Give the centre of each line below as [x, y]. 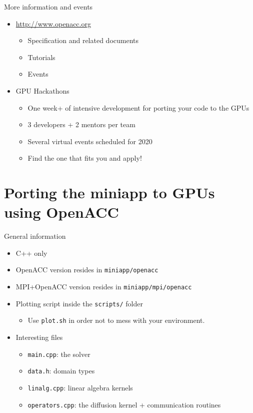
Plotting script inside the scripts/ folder [79, 303]
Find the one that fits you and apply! [85, 158]
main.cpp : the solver [59, 354]
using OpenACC [61, 212]
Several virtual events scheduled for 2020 [90, 141]
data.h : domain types [61, 371]
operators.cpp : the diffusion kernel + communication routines [124, 404]
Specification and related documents [83, 40]
